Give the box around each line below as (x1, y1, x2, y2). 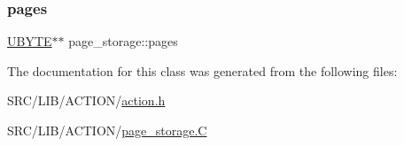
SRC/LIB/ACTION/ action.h (7, 91, 166, 110)
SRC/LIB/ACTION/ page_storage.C (7, 121, 207, 139)
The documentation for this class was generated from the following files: (7, 61, 398, 80)
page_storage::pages (68, 32, 178, 50)
